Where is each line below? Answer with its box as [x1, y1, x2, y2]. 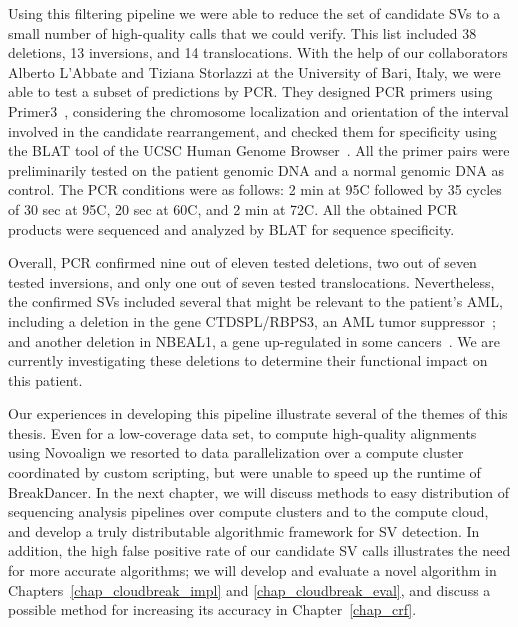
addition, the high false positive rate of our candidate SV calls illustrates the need [8, 540, 511, 561]
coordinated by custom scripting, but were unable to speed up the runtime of [8, 462, 481, 483]
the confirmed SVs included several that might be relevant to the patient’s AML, [8, 291, 503, 312]
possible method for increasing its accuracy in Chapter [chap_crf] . [8, 599, 417, 620]
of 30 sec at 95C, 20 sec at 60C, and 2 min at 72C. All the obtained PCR [8, 198, 458, 219]
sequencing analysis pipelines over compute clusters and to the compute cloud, [8, 501, 489, 522]
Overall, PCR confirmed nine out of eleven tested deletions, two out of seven [8, 252, 477, 273]
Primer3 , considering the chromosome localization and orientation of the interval [8, 100, 509, 121]
